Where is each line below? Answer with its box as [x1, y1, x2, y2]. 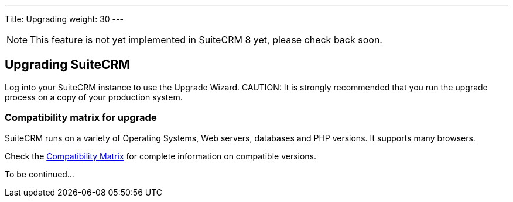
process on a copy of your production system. [5, 92, 183, 102]
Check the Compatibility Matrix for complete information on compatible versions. [5, 151, 317, 161]
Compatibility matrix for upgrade [5, 112, 157, 124]
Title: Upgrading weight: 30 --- [5, 14, 124, 24]
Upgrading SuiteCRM [5, 57, 130, 72]
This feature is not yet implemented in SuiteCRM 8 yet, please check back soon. [30, 34, 382, 46]
